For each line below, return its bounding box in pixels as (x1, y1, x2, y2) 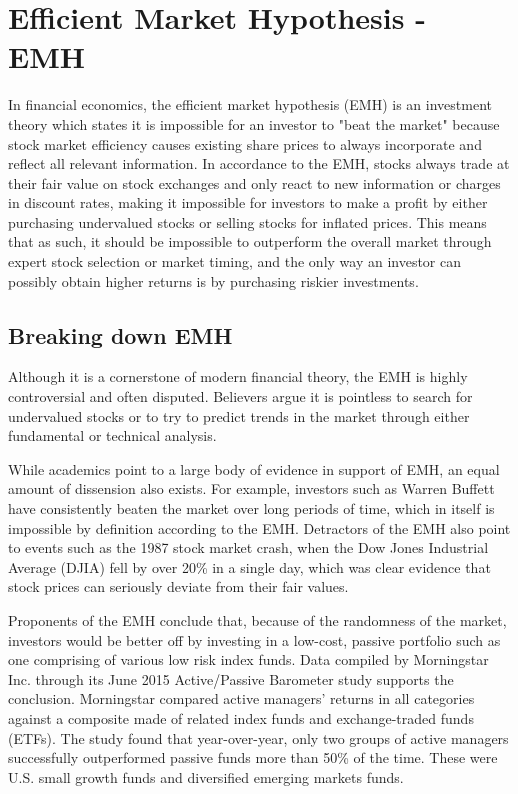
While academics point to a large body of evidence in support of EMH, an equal (8, 458, 500, 479)
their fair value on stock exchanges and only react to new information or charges (8, 172, 501, 193)
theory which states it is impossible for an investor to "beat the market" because (8, 113, 500, 134)
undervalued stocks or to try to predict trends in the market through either (8, 405, 470, 426)
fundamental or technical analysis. (8, 425, 217, 446)
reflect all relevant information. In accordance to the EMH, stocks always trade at (8, 153, 510, 174)
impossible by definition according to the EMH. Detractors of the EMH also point (8, 517, 511, 538)
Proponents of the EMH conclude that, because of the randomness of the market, (8, 609, 507, 630)
